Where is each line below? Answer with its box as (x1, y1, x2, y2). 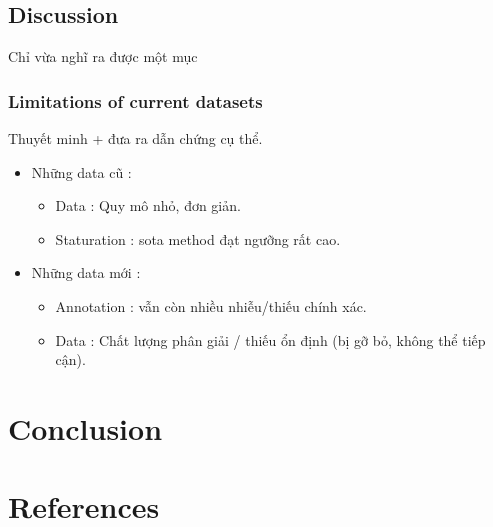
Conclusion (8, 407, 163, 448)
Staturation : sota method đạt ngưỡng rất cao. (55, 228, 341, 249)
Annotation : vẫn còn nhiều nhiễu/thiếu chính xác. (55, 295, 367, 316)
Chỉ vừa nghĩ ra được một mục (8, 46, 198, 67)
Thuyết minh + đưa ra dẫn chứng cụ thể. (8, 128, 263, 149)
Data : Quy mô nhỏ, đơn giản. (55, 195, 241, 216)
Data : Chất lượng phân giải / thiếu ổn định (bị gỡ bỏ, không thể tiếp (55, 329, 486, 350)
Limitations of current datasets (8, 88, 263, 113)
